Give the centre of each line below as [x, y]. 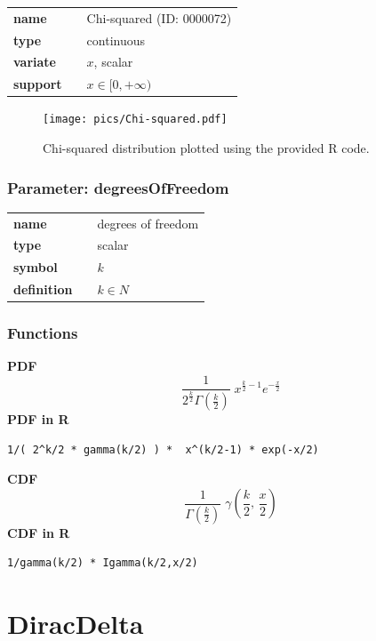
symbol [36, 267]
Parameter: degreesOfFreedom [118, 187]
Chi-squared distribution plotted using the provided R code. [206, 148]
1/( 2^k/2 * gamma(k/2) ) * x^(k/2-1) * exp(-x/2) [163, 449]
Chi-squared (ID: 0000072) [159, 17]
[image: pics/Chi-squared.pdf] [135, 120]
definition [43, 289]
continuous [116, 40]
